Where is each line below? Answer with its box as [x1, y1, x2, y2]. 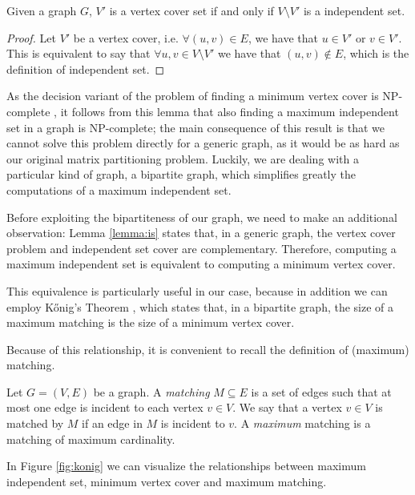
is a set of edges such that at [251, 383, 392, 400]
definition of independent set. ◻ [6, 60, 165, 77]
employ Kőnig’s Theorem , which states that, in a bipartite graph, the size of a [6, 298, 394, 315]
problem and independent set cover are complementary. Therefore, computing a [6, 239, 397, 256]
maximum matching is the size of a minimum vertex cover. [6, 314, 295, 331]
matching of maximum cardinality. [6, 430, 175, 447]
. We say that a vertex [232, 399, 342, 416]
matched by [6, 415, 64, 432]
